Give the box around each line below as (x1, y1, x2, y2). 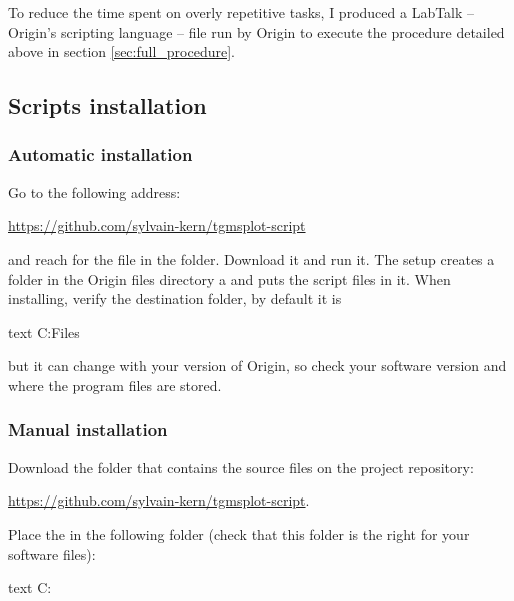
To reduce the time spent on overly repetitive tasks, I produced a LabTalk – (8, 2, 475, 22)
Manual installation (8, 417, 168, 442)
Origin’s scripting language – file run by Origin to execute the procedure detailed (8, 21, 505, 42)
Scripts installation (8, 90, 207, 121)
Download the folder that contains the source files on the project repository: (8, 456, 474, 477)
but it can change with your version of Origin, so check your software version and (8, 355, 507, 376)
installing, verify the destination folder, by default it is (8, 288, 342, 309)
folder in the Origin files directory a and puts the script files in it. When (8, 268, 451, 289)
